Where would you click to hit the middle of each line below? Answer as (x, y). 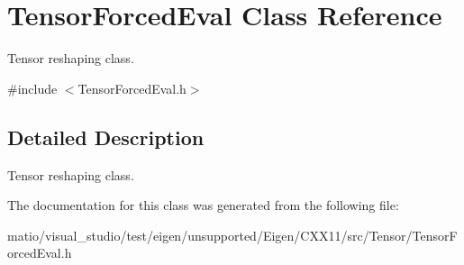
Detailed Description (106, 137)
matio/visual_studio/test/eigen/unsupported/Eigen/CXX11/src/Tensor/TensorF (232, 235)
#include (32, 88)
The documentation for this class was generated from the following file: (203, 205)
